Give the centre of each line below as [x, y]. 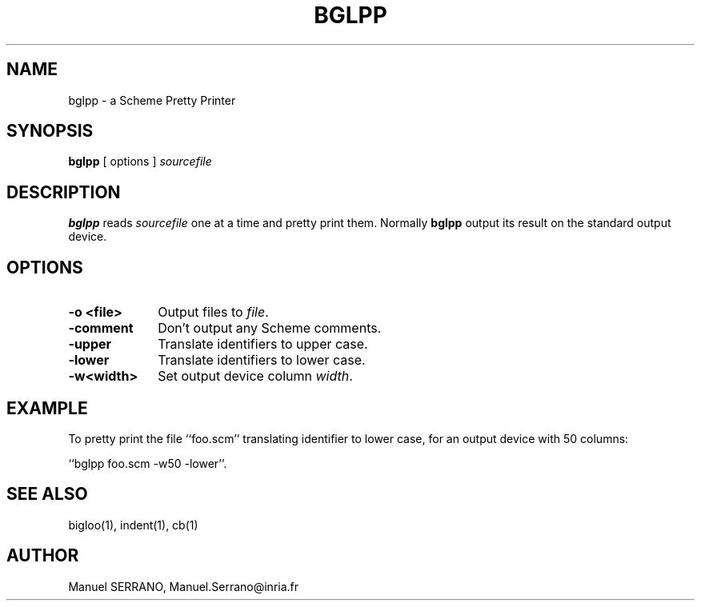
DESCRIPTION [64, 192]
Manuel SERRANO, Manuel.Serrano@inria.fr [184, 586]
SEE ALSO [47, 494]
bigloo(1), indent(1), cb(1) [133, 525]
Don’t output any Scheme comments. [270, 328]
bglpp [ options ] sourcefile [140, 162]
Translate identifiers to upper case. [263, 344]
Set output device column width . [255, 376]
